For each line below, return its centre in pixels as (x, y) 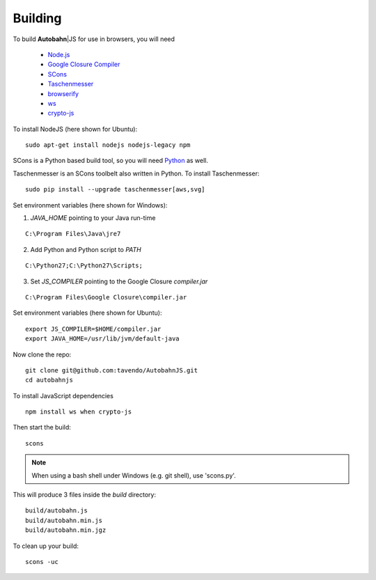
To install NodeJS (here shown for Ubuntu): (75, 129)
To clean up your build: (46, 546)
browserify (63, 93)
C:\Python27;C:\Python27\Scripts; (84, 266)
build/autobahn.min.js (64, 520)
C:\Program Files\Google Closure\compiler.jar (106, 297)
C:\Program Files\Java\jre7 (73, 234)
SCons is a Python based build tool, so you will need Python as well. (111, 161)
